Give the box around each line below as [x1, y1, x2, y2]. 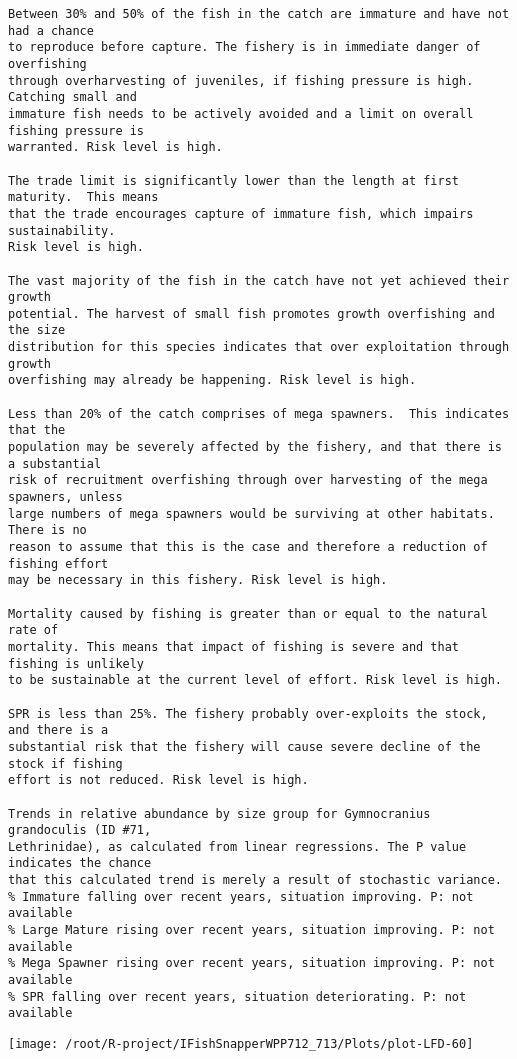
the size [8, 323, 66, 338]
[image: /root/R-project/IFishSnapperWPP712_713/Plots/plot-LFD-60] [8, 1037, 474, 1052]
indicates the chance [8, 856, 152, 871]
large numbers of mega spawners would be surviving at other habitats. [8, 506, 495, 521]
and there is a [8, 723, 109, 738]
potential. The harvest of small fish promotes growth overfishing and [8, 306, 495, 321]
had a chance [8, 23, 94, 38]
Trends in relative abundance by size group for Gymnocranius [8, 806, 431, 821]
